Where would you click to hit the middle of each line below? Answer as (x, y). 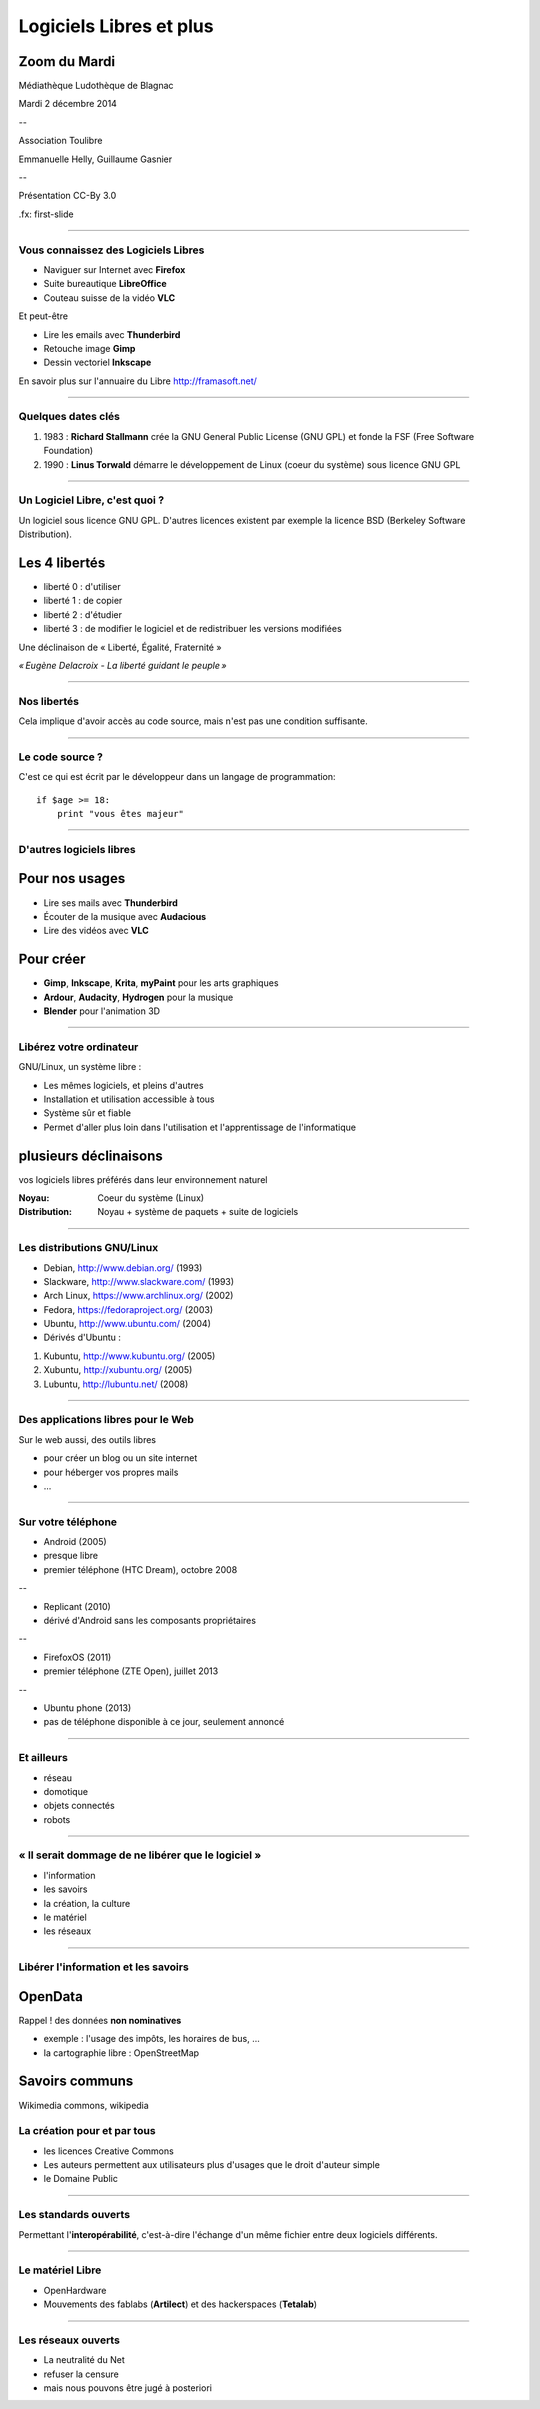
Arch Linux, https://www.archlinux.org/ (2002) (138, 1296)
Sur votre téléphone (68, 1522)
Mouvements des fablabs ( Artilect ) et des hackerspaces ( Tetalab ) (180, 2304)
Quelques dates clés (69, 417)
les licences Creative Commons (108, 2151)
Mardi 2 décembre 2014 (67, 104)
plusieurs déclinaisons (91, 1155)
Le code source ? (61, 757)
